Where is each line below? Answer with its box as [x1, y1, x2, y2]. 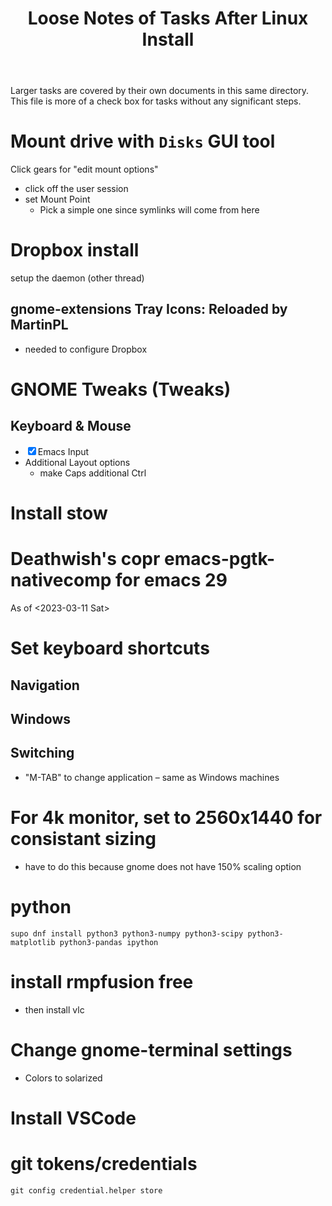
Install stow [10, 502, 108, 525]
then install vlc [24, 1003, 85, 1016]
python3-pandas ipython [59, 937, 159, 947]
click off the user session [24, 183, 129, 195]
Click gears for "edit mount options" [10, 163, 159, 176]
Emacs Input [37, 445, 90, 457]
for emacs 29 [114, 569, 228, 592]
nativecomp [10, 569, 112, 592]
